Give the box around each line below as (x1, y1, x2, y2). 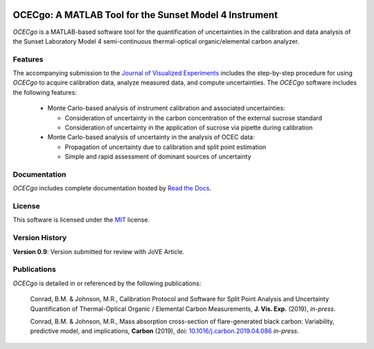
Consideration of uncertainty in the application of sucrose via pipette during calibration (64, 123, 313, 132)
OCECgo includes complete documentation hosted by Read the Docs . (12, 184, 211, 193)
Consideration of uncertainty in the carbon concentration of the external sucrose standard (64, 114, 322, 122)
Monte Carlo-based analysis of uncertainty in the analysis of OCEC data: (47, 133, 256, 141)
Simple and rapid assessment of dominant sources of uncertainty (64, 152, 251, 161)
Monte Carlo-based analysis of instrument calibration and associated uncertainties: (47, 104, 285, 112)
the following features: (12, 88, 78, 96)
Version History (12, 233, 67, 242)
